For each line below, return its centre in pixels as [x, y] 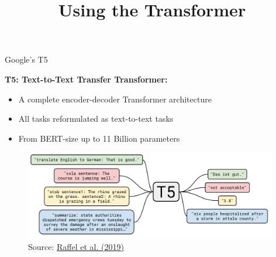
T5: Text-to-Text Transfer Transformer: [86, 79]
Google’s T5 [26, 59]
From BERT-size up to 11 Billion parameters [99, 138]
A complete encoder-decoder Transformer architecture [115, 99]
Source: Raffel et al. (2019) [76, 247]
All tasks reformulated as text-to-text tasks [96, 119]
